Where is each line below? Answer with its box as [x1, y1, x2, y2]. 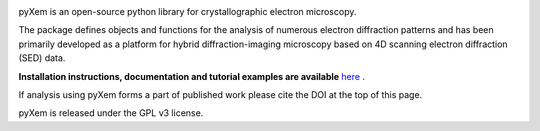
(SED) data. [18, 52, 66, 64]
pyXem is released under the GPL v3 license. [18, 107, 204, 119]
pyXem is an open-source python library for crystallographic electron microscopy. [18, 6, 357, 17]
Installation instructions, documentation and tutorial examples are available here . [18, 70, 365, 82]
